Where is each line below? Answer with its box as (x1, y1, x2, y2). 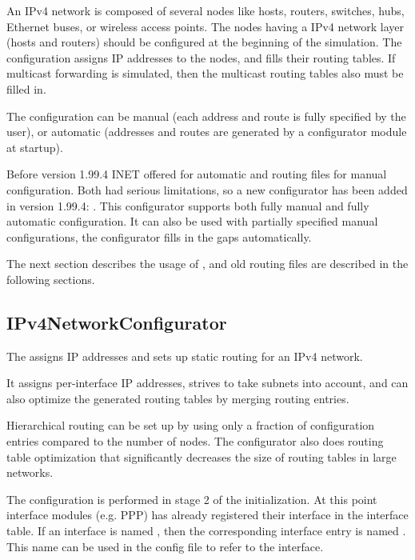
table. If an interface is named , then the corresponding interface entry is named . (6, 522, 406, 539)
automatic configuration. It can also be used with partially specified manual (6, 213, 378, 230)
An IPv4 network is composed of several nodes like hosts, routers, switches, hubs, (6, 2, 405, 18)
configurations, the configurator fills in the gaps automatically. (6, 228, 312, 245)
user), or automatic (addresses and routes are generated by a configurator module (6, 123, 407, 140)
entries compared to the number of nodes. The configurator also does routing (6, 433, 384, 450)
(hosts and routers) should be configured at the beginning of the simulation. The (6, 34, 402, 50)
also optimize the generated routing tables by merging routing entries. (6, 390, 349, 406)
